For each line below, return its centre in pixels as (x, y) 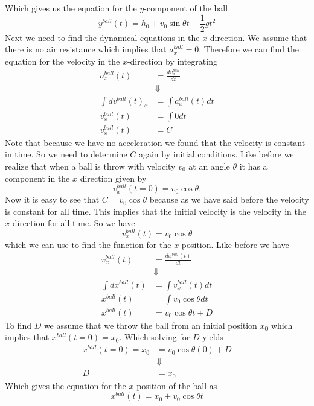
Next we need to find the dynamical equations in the (102, 37)
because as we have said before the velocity (229, 199)
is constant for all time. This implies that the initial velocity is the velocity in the (155, 211)
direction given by (113, 178)
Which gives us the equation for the (71, 8)
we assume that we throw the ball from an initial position (150, 325)
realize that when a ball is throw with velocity (90, 166)
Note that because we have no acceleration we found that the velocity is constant (155, 142)
